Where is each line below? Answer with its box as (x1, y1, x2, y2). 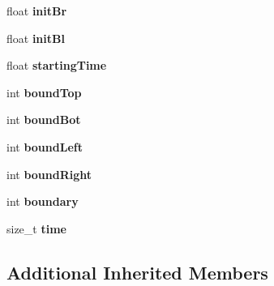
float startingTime (6, 57, 107, 74)
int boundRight (6, 165, 92, 182)
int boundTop (6, 83, 82, 100)
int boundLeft (6, 138, 83, 155)
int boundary (6, 193, 79, 210)
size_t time (6, 220, 66, 237)
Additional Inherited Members (6, 259, 268, 284)
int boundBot (6, 111, 81, 128)
